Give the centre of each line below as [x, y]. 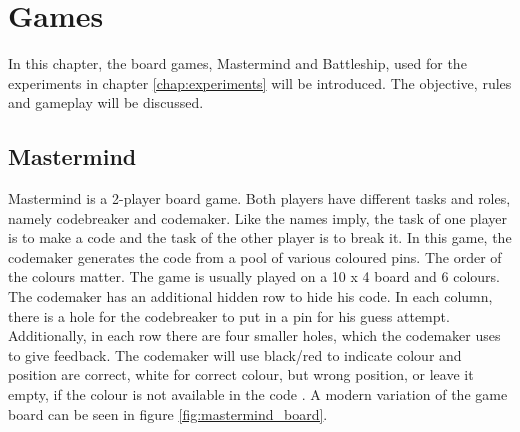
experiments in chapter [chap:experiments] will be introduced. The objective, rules [260, 82]
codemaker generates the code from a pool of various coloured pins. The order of [255, 256]
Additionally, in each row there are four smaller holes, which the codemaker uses [254, 335]
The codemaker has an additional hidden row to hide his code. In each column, [250, 296]
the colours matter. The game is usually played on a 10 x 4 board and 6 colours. [254, 276]
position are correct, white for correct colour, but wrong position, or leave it [241, 374]
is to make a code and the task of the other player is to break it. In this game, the [260, 237]
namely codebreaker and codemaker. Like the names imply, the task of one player [258, 217]
